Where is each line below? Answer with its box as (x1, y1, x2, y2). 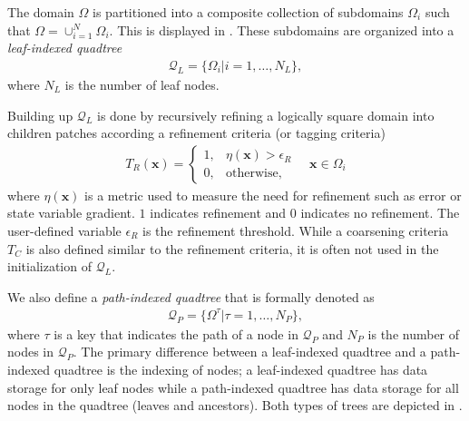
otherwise (226, 167, 278, 181)
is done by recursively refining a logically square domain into (96, 105, 435, 124)
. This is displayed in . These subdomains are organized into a (109, 20, 454, 39)
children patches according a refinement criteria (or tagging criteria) (7, 123, 386, 142)
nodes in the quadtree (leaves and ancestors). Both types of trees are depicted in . (7, 396, 463, 415)
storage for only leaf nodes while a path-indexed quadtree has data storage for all (7, 377, 459, 397)
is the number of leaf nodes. (64, 74, 220, 93)
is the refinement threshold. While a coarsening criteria (142, 220, 449, 240)
